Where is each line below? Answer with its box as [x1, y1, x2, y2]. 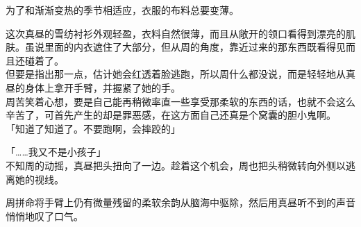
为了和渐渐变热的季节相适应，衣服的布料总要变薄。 [6, 3, 239, 17]
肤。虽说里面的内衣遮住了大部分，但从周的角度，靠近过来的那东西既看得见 [6, 40, 346, 54]
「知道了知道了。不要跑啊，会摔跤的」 [6, 121, 180, 135]
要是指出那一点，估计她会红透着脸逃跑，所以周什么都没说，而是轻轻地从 [15, 67, 346, 81]
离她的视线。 [6, 171, 64, 186]
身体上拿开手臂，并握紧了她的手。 [24, 80, 180, 94]
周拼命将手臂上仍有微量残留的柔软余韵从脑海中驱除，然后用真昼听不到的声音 [6, 195, 355, 210]
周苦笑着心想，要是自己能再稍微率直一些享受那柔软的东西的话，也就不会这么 [6, 94, 355, 108]
